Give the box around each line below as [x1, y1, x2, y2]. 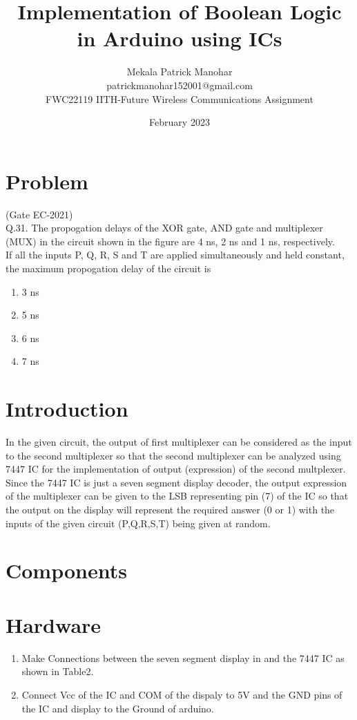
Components [6, 556, 127, 585]
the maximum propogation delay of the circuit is [6, 261, 211, 275]
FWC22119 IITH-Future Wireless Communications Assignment [46, 91, 313, 106]
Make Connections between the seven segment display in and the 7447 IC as [21, 650, 345, 665]
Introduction [6, 395, 128, 423]
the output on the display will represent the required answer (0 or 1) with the [6, 502, 335, 517]
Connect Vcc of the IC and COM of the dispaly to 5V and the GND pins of [21, 687, 342, 701]
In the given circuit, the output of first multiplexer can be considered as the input [6, 435, 352, 449]
